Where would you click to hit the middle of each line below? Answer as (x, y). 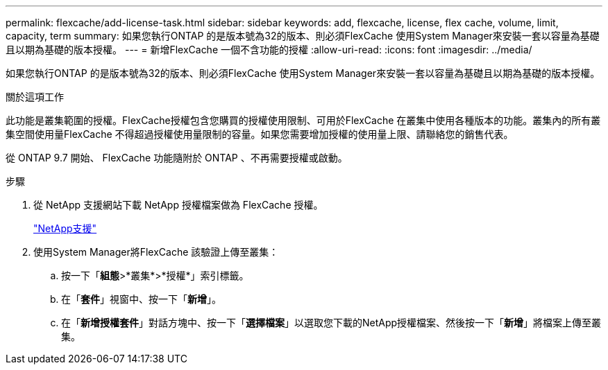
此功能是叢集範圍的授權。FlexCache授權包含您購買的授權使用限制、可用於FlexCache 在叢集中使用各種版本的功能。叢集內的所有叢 (303, 120)
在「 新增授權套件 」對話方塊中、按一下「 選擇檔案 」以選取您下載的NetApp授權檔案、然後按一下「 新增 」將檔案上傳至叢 (331, 323)
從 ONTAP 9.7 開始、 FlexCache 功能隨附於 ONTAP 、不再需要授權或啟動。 (177, 158)
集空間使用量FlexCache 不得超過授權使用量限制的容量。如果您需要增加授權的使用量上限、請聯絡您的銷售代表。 (260, 134)
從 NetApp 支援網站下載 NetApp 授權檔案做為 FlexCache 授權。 (178, 205)
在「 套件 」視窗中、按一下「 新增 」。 (141, 299)
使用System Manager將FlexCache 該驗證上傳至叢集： (156, 252)
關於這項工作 (35, 97)
